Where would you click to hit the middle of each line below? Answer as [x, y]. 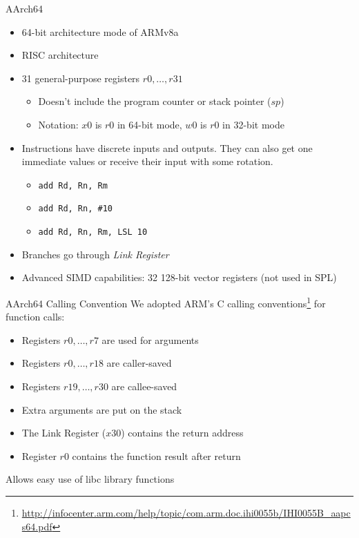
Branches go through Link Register [95, 254]
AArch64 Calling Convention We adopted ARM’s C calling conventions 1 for [166, 302]
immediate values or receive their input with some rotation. [147, 161]
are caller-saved [139, 363]
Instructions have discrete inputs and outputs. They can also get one [167, 147]
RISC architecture [60, 55]
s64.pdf [37, 526]
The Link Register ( [64, 433]
